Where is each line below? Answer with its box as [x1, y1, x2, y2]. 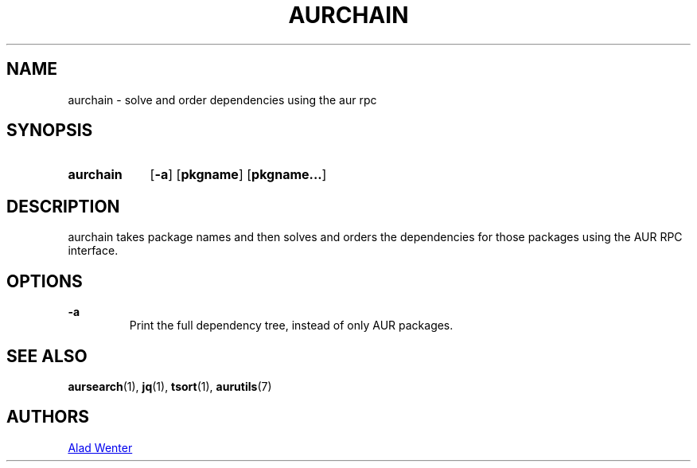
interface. [68, 244, 119, 258]
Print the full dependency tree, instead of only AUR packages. [129, 318, 454, 333]
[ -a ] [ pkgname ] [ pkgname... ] [150, 166, 327, 183]
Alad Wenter [68, 440, 133, 454]
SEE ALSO [6, 345, 88, 366]
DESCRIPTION [6, 196, 120, 216]
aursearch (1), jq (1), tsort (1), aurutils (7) [68, 379, 272, 393]
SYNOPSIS [6, 120, 93, 141]
